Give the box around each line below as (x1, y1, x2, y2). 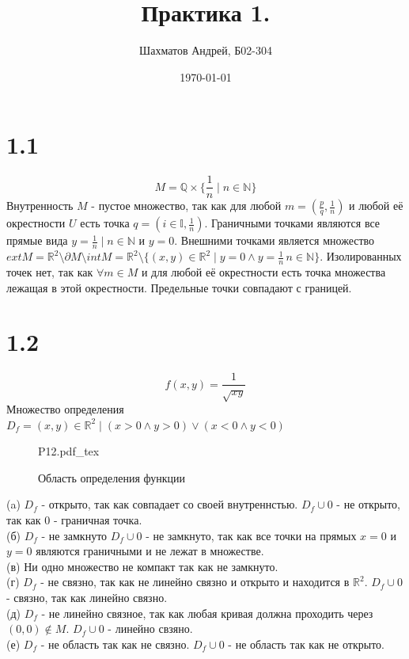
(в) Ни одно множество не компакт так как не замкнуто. (6, 558, 278, 574)
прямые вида (6, 232, 68, 249)
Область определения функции (38, 469, 186, 486)
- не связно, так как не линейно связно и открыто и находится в (40, 573, 350, 590)
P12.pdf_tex (38, 443, 100, 459)
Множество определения (6, 401, 124, 417)
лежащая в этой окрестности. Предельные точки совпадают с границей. (6, 279, 352, 295)
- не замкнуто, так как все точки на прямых (146, 527, 357, 543)
